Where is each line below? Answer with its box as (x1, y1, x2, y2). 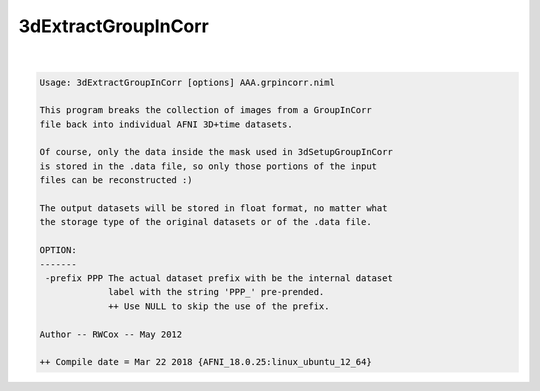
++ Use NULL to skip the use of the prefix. (108, 300, 330, 312)
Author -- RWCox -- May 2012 (39, 328, 183, 340)
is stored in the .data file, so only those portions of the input (39, 160, 378, 172)
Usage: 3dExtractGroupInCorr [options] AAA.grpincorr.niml (39, 76, 335, 88)
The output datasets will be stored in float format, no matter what (39, 203, 388, 214)
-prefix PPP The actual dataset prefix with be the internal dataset (45, 273, 394, 284)
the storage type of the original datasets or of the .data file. (39, 216, 372, 228)
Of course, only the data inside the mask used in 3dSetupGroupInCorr (39, 146, 394, 158)
